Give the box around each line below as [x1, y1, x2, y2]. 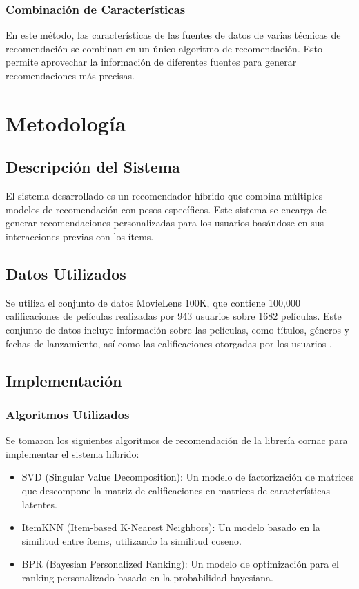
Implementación [6, 369, 122, 391]
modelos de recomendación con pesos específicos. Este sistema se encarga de [6, 202, 327, 216]
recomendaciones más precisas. [6, 68, 135, 82]
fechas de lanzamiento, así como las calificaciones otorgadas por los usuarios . [6, 336, 332, 350]
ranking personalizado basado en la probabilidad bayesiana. [21, 570, 273, 584]
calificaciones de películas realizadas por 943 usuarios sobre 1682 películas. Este [6, 309, 342, 323]
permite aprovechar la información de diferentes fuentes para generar [6, 55, 297, 69]
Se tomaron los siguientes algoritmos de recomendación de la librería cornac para [6, 433, 348, 447]
